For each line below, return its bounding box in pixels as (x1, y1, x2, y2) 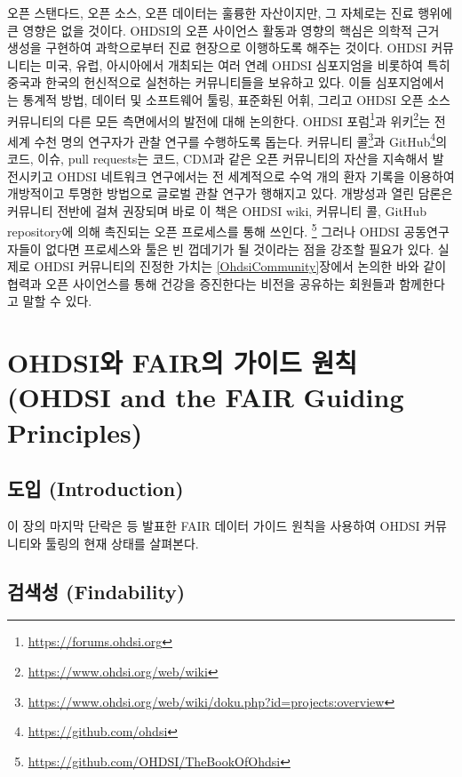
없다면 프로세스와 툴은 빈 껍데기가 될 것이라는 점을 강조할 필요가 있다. (45, 239, 434, 258)
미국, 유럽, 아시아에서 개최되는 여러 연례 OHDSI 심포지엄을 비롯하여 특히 (45, 55, 450, 74)
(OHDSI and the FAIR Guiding (7, 379, 404, 415)
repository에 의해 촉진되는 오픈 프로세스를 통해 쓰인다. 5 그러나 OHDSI (7, 220, 400, 241)
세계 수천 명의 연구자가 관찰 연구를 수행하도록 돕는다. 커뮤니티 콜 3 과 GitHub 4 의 (7, 129, 448, 150)
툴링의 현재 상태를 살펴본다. (45, 533, 199, 552)
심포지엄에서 (375, 73, 444, 92)
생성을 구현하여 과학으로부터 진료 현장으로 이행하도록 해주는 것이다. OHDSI (7, 38, 427, 57)
